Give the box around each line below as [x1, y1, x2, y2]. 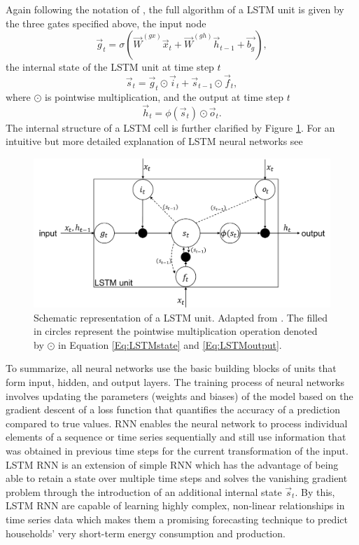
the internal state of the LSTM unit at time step [6, 60, 214, 74]
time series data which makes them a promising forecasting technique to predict [6, 511, 348, 526]
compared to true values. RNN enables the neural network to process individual [6, 415, 348, 430]
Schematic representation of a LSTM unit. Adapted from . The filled [34, 310, 328, 324]
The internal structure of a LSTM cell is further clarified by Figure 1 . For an [6, 120, 335, 134]
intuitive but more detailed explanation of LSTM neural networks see [6, 134, 303, 149]
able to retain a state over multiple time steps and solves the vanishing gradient [6, 471, 348, 485]
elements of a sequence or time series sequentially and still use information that [6, 429, 346, 444]
